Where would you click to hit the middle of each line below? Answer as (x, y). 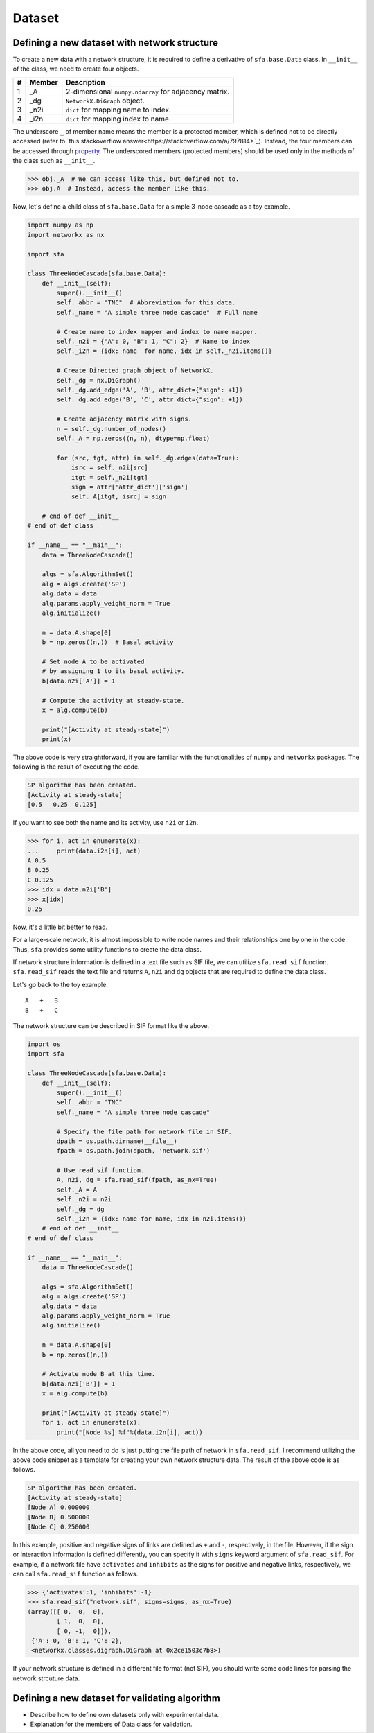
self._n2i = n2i (84, 1200)
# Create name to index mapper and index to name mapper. (157, 332)
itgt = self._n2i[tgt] (109, 477)
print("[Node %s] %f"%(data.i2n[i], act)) (130, 1432)
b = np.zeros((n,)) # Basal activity (108, 642)
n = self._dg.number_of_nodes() (111, 429)
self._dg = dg (80, 1209)
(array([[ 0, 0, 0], (66, 1611)
